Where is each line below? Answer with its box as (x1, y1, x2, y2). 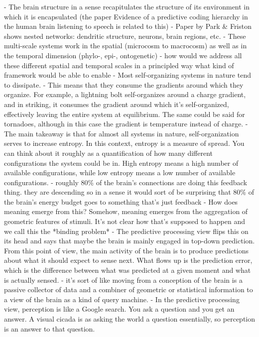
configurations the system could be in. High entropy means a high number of (4, 157, 239, 168)
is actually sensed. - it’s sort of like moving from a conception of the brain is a (4, 274, 243, 285)
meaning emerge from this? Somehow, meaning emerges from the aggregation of (4, 206, 248, 217)
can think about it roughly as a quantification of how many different (4, 147, 213, 158)
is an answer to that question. (4, 323, 95, 334)
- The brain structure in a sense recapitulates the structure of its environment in (4, 1, 250, 11)
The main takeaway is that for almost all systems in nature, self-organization (4, 128, 239, 138)
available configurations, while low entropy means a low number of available (4, 167, 236, 178)
